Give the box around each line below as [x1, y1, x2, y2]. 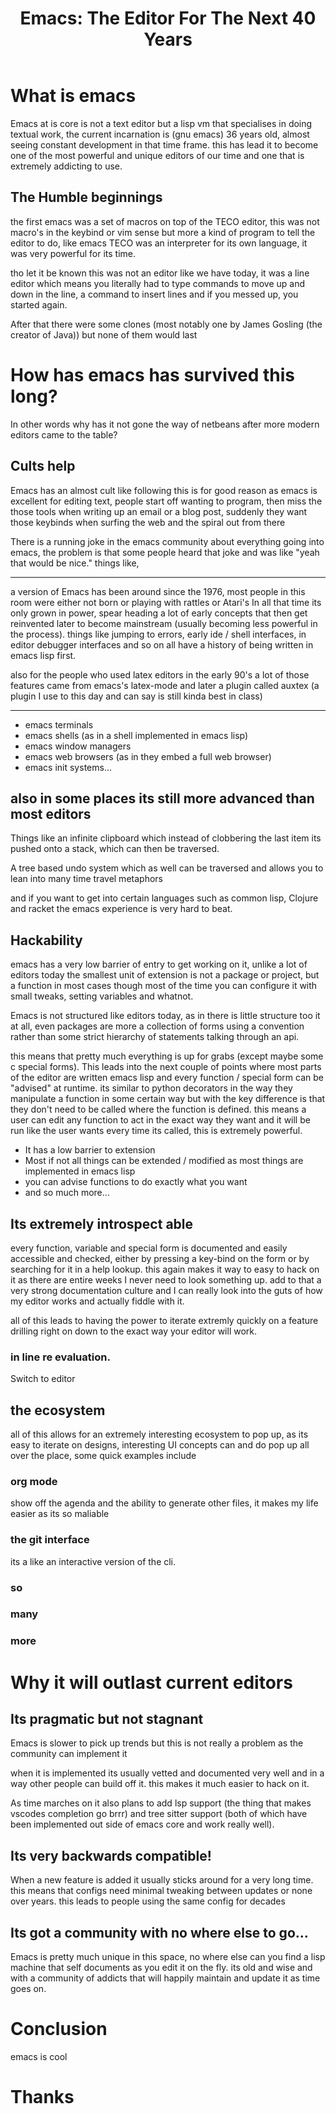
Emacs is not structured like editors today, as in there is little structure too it [10, 1010, 321, 1022]
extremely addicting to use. [10, 160, 123, 172]
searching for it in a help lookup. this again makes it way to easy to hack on [10, 1263, 320, 1275]
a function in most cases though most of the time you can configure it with [10, 980, 318, 992]
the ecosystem [10, 1402, 106, 1419]
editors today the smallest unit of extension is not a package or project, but [10, 969, 320, 981]
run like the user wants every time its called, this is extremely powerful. [10, 1125, 303, 1137]
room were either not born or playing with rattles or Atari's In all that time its [10, 596, 322, 608]
